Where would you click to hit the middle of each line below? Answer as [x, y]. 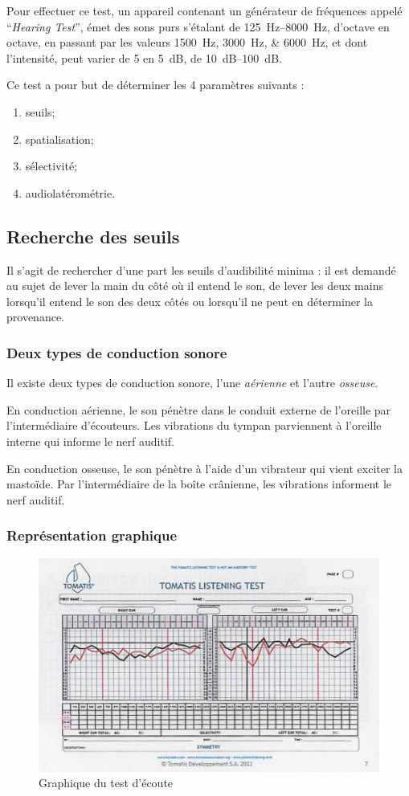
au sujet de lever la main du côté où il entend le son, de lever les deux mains [195, 286]
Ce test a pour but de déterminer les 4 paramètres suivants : [155, 85]
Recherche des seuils [93, 236]
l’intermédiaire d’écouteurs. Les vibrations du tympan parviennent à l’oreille [194, 425]
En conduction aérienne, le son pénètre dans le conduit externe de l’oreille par [199, 409]
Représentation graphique [92, 535]
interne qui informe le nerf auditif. [90, 441]
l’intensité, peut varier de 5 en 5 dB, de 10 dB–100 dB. [144, 57]
